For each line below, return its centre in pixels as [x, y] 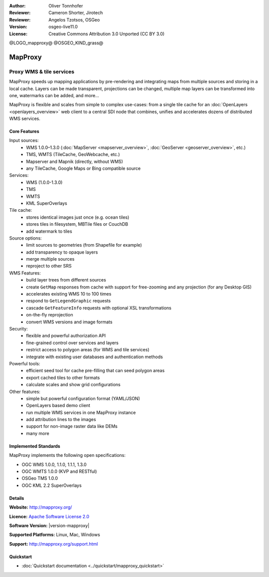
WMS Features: [25, 273]
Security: [18, 329]
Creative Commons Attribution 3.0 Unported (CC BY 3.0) [107, 34]
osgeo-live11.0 [63, 27]
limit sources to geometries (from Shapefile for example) [84, 245]
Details [17, 498]
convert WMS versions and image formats [69, 322]
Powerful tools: [25, 363]
